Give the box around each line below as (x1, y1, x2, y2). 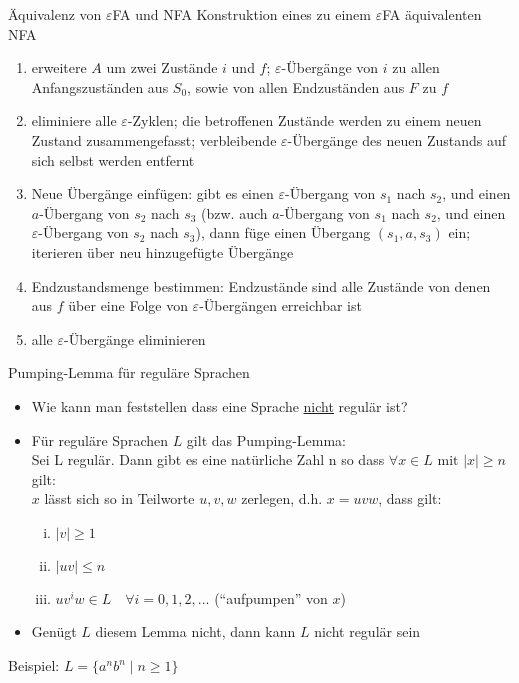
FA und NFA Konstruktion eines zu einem (112, 4, 371, 24)
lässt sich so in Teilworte (44, 488, 195, 509)
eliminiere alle (31, 110, 117, 131)
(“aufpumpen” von (214, 587, 328, 608)
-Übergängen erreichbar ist (199, 295, 362, 316)
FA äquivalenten (382, 4, 482, 24)
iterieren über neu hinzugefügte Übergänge (31, 241, 294, 262)
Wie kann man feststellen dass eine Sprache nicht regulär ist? (31, 395, 408, 416)
